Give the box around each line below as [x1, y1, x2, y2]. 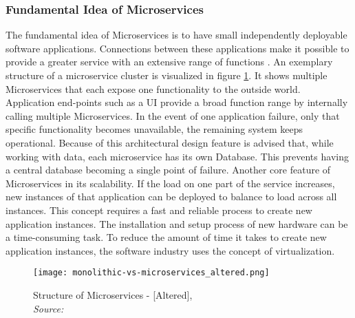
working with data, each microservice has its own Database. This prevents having [6, 149, 349, 163]
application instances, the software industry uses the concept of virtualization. [6, 243, 335, 257]
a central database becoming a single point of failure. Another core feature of [6, 162, 331, 177]
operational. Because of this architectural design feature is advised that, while [6, 135, 334, 149]
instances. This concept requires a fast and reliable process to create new [6, 202, 312, 217]
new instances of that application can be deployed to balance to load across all [6, 189, 337, 204]
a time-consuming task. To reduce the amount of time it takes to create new [6, 230, 327, 244]
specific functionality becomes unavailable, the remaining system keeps [6, 122, 303, 136]
